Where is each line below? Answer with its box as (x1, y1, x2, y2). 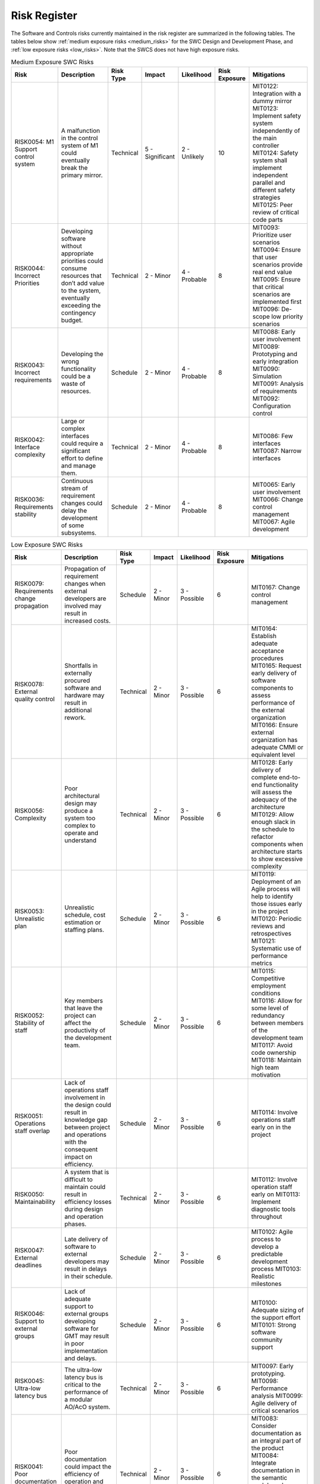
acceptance (251, 647, 284, 655)
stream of (61, 484, 88, 493)
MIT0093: (252, 223, 280, 232)
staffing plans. (64, 926, 104, 934)
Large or (61, 417, 85, 426)
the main (252, 134, 277, 142)
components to (251, 684, 293, 692)
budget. (61, 316, 83, 325)
